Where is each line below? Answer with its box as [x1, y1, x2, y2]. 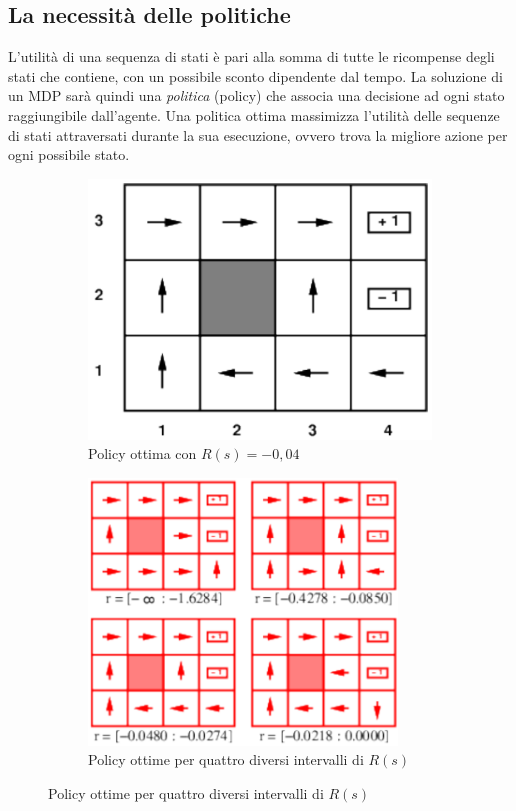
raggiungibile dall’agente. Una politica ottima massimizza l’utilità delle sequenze [8, 104, 500, 125]
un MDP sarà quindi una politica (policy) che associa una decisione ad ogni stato [8, 85, 505, 106]
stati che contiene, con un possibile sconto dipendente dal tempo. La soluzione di [8, 65, 503, 86]
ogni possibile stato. [8, 144, 130, 165]
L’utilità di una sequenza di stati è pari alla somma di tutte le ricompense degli [8, 46, 495, 67]
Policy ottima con [88, 443, 197, 464]
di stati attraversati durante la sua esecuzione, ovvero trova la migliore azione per [8, 124, 508, 145]
